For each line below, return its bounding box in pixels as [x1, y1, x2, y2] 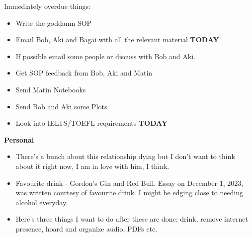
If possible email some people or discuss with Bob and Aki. [15, 51, 195, 61]
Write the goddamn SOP [15, 17, 92, 28]
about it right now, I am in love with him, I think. [15, 160, 169, 171]
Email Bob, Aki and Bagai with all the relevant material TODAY [15, 34, 219, 45]
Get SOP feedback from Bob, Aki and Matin [15, 68, 153, 78]
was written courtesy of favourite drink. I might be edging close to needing [15, 187, 244, 198]
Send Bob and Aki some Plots [15, 101, 107, 111]
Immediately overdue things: [4, 1, 90, 11]
